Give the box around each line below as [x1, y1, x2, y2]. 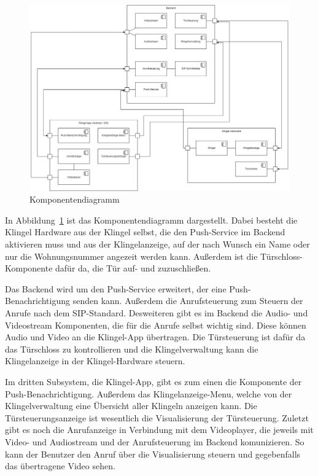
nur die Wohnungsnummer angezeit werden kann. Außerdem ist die [5, 249, 258, 262]
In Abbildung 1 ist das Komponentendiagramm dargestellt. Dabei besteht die [5, 213, 298, 226]
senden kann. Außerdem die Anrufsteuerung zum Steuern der [72, 294, 303, 307]
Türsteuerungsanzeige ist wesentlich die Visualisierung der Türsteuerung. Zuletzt [5, 411, 309, 424]
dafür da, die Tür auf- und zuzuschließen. [55, 262, 211, 275]
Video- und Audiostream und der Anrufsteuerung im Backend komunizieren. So [5, 435, 304, 448]
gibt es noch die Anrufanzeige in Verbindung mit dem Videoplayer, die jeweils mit [5, 423, 314, 436]
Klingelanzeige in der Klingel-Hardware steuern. [5, 354, 185, 367]
